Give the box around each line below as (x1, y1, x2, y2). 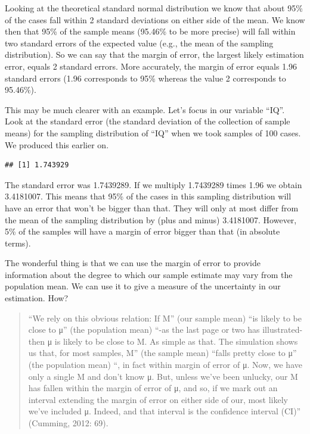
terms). (5, 236, 31, 249)
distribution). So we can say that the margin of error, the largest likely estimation (5, 48, 304, 61)
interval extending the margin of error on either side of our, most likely (28, 393, 289, 405)
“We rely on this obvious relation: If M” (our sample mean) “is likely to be (28, 311, 302, 324)
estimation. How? (5, 292, 69, 304)
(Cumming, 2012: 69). (28, 417, 108, 429)
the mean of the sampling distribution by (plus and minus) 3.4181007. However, (5, 213, 297, 226)
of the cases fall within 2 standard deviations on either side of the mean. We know (5, 13, 305, 26)
